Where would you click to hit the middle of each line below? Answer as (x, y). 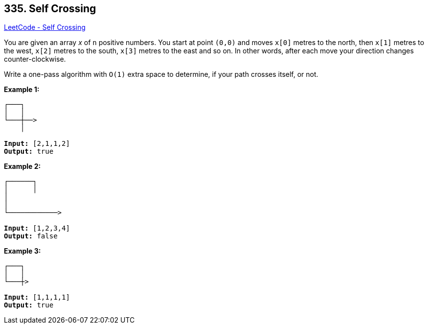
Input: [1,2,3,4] (37, 228)
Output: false (31, 236)
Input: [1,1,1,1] (37, 297)
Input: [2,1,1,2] (37, 144)
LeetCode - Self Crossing (45, 27)
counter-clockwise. (35, 59)
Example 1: (22, 90)
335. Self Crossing (50, 9)
